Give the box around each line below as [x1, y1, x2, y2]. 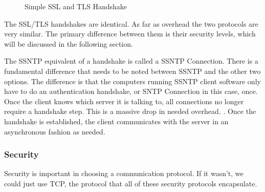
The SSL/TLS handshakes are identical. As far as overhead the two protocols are [4, 18, 258, 29]
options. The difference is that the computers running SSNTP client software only [4, 75, 261, 86]
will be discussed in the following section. [4, 38, 133, 49]
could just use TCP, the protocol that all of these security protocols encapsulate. [4, 178, 257, 188]
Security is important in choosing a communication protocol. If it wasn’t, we [4, 168, 244, 179]
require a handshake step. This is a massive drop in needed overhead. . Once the [4, 106, 256, 117]
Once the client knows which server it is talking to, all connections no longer [4, 95, 244, 106]
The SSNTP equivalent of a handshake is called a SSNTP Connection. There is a [4, 55, 258, 66]
